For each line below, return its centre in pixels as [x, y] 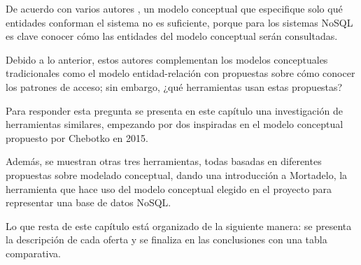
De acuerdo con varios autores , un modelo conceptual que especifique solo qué [174, 8]
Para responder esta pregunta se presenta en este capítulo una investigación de [174, 110]
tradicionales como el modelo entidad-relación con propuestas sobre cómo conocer [180, 73]
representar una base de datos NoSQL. [89, 202]
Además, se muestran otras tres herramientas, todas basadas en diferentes [164, 161]
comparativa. [33, 253]
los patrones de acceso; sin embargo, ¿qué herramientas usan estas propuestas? [174, 86]
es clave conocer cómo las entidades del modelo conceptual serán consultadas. [172, 36]
